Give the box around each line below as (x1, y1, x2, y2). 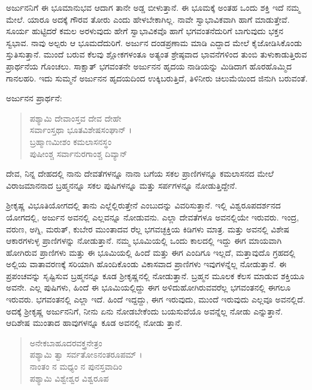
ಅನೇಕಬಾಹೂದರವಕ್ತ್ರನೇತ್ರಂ (29, 336, 102, 349)
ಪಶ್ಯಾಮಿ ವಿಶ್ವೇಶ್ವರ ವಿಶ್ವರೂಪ (29, 371, 109, 384)
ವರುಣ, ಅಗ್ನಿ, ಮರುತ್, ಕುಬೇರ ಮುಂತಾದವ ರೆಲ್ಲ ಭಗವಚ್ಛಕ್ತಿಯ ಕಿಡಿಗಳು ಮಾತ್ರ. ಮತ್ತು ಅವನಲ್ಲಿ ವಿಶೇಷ (6, 222, 289, 235)
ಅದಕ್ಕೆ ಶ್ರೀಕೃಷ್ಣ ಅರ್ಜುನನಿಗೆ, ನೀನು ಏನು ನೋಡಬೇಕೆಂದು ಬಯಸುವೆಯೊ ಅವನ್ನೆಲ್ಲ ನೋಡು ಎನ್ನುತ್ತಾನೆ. (6, 304, 283, 317)
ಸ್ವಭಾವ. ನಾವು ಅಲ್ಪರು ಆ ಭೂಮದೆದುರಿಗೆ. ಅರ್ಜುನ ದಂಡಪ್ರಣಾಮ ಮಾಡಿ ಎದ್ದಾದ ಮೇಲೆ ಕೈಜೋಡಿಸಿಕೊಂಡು (6, 36, 302, 49)
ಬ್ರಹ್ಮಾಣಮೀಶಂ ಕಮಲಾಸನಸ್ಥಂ (29, 135, 112, 147)
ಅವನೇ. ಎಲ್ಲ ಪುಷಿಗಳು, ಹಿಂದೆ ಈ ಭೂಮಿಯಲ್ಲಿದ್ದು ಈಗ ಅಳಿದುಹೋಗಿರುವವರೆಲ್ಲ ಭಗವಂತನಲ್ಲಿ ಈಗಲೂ (6, 281, 291, 294)
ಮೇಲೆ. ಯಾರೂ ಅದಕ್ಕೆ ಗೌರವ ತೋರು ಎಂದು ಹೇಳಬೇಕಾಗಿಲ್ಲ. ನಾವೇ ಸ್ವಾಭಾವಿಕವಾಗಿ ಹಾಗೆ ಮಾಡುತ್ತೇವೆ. (6, 13, 290, 25)
